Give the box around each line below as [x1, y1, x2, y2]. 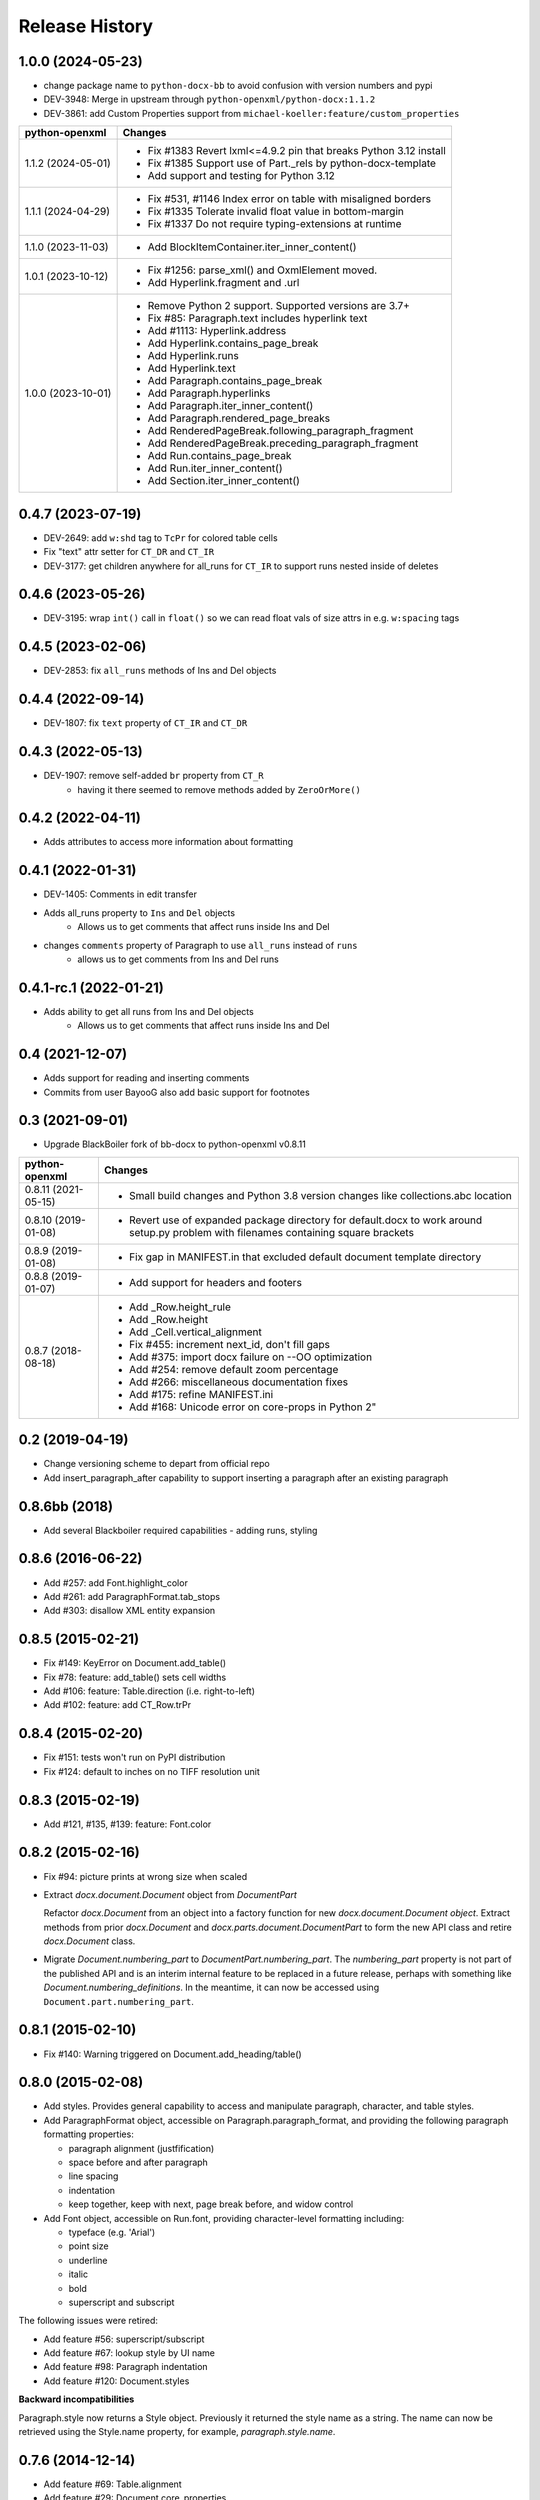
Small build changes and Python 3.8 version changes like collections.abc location [128, 1188, 512, 1202]
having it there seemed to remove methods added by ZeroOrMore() [77, 783, 362, 795]
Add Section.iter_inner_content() [147, 474, 300, 488]
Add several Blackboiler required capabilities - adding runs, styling [43, 1524, 318, 1536]
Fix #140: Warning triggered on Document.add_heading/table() [43, 2048, 302, 2060]
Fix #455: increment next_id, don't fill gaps [128, 1337, 330, 1351]
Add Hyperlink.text [147, 361, 236, 375]
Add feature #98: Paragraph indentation [43, 2361, 209, 2373]
